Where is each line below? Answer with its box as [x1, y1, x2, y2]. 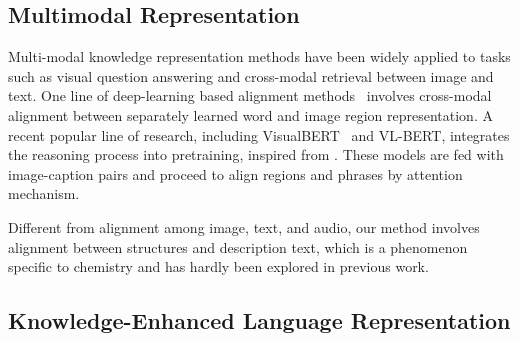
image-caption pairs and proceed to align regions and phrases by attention [8, 163, 463, 184]
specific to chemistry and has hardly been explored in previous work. [8, 256, 429, 277]
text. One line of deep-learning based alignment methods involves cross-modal [8, 85, 492, 106]
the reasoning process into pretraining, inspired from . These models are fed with [8, 144, 504, 165]
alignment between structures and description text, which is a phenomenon [8, 236, 468, 257]
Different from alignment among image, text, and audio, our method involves [8, 216, 480, 237]
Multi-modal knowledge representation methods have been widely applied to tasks [8, 46, 511, 67]
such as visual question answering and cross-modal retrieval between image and [8, 65, 494, 86]
